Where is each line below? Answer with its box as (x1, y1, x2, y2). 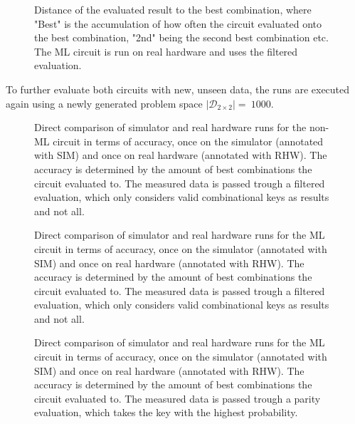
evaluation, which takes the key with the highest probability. (34, 405, 298, 420)
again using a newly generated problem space (6, 95, 203, 110)
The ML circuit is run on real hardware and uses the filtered (34, 43, 298, 58)
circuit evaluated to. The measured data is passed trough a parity (34, 391, 321, 405)
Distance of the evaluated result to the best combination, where (34, 2, 312, 16)
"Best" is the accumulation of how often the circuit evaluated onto (34, 16, 322, 31)
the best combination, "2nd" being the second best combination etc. (34, 30, 329, 45)
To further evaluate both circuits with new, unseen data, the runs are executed (6, 81, 350, 96)
